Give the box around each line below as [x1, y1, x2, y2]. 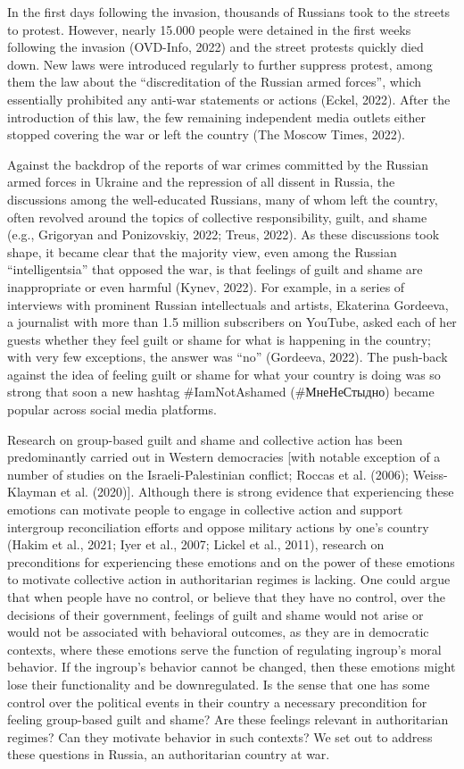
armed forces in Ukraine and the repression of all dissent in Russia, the [7, 172, 395, 191]
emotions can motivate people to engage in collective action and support [7, 500, 403, 519]
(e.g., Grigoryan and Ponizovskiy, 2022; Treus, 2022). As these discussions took [7, 225, 440, 244]
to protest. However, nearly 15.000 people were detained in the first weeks [7, 20, 411, 38]
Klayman [7, 482, 57, 501]
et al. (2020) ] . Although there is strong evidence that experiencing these [60, 482, 454, 501]
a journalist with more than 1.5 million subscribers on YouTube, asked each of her [7, 313, 457, 331]
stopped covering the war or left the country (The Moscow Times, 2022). [7, 125, 406, 144]
